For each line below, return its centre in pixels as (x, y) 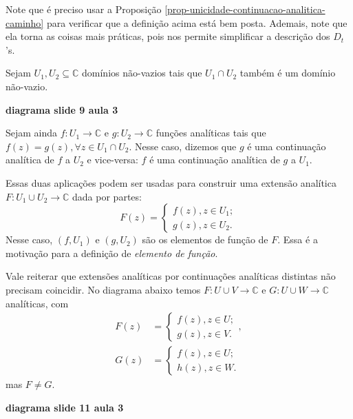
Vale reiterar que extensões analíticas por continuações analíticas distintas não (171, 276)
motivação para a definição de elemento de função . (112, 253)
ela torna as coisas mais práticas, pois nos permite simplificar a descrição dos (168, 36)
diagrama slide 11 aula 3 (65, 407)
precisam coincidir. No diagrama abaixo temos (103, 289)
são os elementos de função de (205, 239)
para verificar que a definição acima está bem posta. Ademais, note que (197, 22)
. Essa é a (298, 239)
